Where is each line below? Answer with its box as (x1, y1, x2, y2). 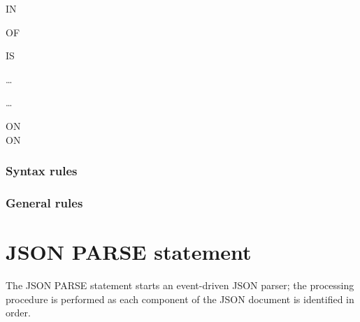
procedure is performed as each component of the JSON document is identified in (6, 291, 354, 306)
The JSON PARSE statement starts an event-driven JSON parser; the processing (6, 277, 354, 292)
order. (6, 305, 31, 320)
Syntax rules (6, 162, 78, 180)
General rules (6, 193, 83, 211)
